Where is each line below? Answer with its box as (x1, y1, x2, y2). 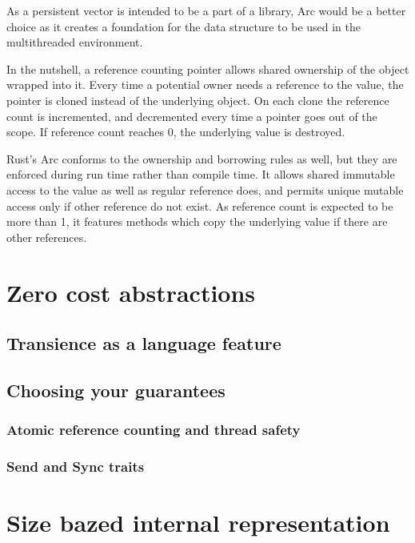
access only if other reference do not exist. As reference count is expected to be (6, 197, 393, 214)
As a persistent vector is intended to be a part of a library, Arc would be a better (6, 2, 406, 18)
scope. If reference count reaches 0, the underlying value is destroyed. (6, 123, 345, 140)
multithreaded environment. (6, 34, 143, 50)
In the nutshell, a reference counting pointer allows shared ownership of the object (6, 60, 409, 77)
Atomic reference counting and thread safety (6, 420, 301, 440)
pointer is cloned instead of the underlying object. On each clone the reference (6, 91, 389, 108)
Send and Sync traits (6, 457, 145, 477)
